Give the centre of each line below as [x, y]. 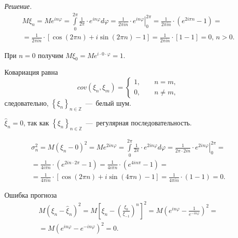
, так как [36, 122]
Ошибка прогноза [31, 194]
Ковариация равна [31, 72]
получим [50, 55]
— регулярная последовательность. [139, 122]
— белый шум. [108, 103]
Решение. [18, 6]
